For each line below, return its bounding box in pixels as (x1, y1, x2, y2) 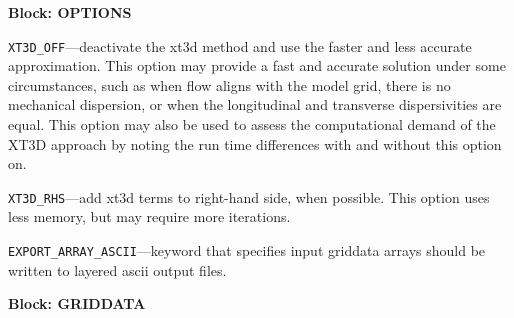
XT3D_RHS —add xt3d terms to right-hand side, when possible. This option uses (8, 186, 490, 207)
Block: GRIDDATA (8, 293, 146, 314)
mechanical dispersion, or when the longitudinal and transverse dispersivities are (8, 94, 502, 115)
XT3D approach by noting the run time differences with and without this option (8, 133, 502, 154)
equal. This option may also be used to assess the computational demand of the (8, 114, 496, 135)
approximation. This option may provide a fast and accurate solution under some (8, 55, 506, 76)
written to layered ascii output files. (8, 259, 227, 280)
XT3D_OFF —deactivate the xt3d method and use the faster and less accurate (8, 35, 472, 56)
